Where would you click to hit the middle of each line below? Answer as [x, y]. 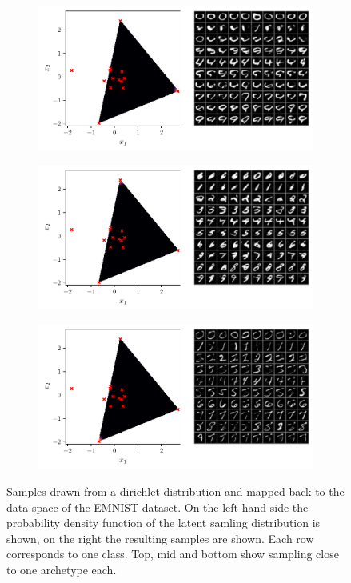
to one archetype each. [62, 569]
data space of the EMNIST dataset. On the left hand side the [158, 507]
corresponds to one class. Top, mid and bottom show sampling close [173, 554]
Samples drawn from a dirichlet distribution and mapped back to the [175, 491]
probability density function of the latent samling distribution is [164, 523]
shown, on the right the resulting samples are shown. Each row [160, 538]
